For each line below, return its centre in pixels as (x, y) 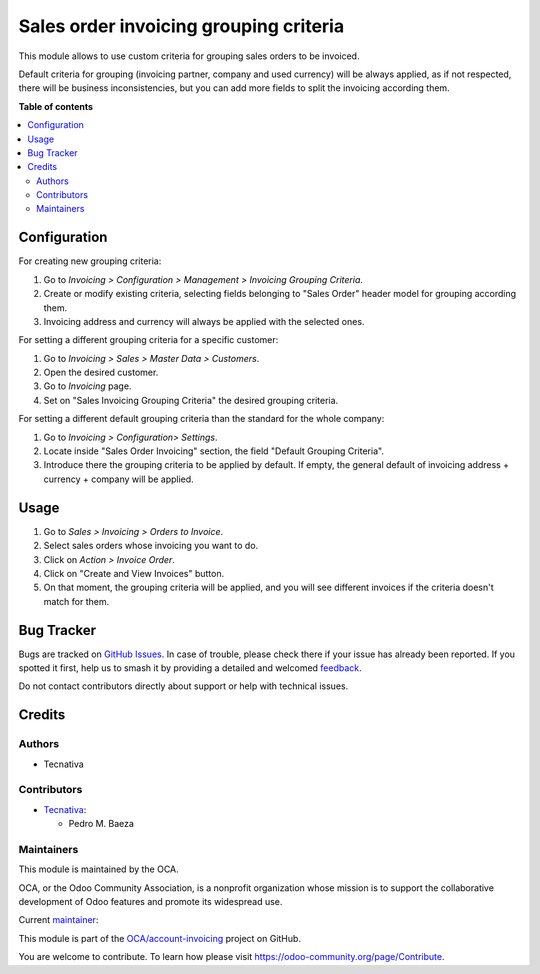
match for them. (76, 601)
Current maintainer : (58, 920)
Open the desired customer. (101, 372)
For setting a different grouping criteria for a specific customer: (148, 340)
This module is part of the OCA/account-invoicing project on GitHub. (160, 938)
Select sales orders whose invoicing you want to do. (151, 546)
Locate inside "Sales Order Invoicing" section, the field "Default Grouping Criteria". (214, 451)
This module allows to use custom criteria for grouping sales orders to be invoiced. (189, 56)
